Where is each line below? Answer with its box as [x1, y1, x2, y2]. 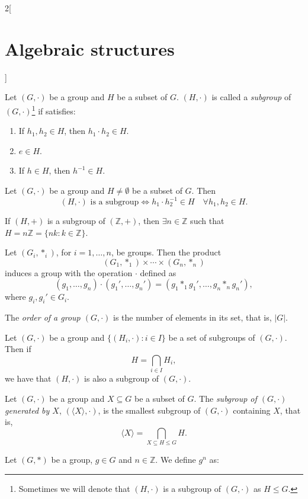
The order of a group [5, 311, 81, 324]
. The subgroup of [194, 392, 257, 404]
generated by [5, 404, 50, 416]
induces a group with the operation [5, 266, 133, 279]
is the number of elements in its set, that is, [113, 311, 272, 324]
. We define [155, 453, 196, 466]
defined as [140, 266, 177, 279]
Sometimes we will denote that [18, 482, 130, 494]
